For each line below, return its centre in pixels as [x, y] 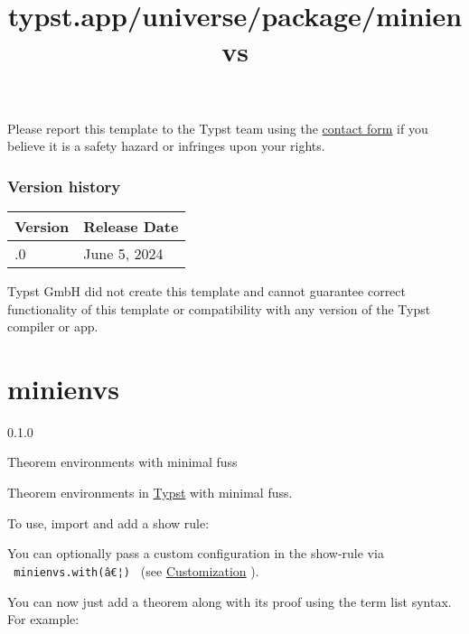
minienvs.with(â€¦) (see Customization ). [136, 570]
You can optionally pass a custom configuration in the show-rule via [196, 553]
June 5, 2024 [123, 253]
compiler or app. [53, 326]
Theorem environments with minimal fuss [122, 462]
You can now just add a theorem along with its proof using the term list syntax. [230, 601]
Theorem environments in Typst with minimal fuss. [150, 493]
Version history [64, 186]
